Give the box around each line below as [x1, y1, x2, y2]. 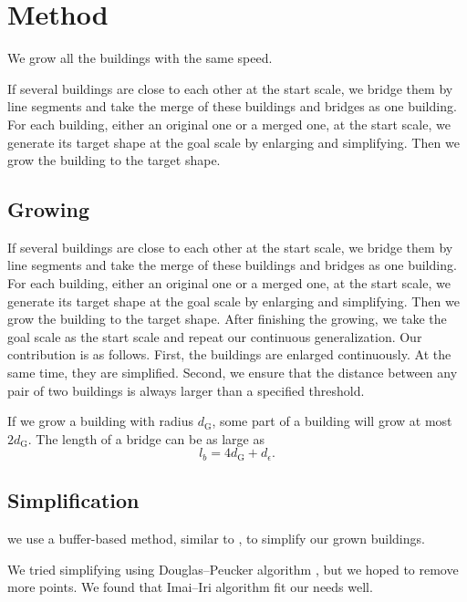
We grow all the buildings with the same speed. [7, 48, 273, 67]
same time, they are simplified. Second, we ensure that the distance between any [7, 363, 458, 382]
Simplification [7, 486, 140, 514]
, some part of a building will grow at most [212, 411, 452, 431]
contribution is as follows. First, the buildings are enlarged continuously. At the [7, 345, 451, 364]
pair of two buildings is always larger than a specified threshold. [7, 380, 365, 400]
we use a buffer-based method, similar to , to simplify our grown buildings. [7, 529, 425, 548]
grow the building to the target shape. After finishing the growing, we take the [7, 309, 447, 328]
